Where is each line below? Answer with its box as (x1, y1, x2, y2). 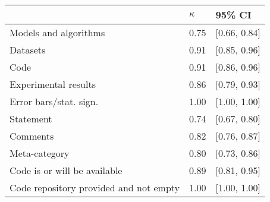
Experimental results (10, 77, 96, 91)
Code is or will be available (10, 163, 123, 177)
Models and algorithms (10, 26, 105, 39)
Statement (10, 112, 52, 125)
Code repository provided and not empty (10, 181, 180, 194)
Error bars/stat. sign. (10, 94, 99, 108)
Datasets (10, 43, 46, 56)
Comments (10, 129, 54, 143)
